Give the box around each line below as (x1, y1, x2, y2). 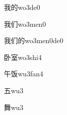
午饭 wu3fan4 (4, 68, 43, 79)
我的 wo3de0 (4, 2, 40, 12)
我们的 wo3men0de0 (4, 35, 64, 46)
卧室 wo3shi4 (4, 52, 42, 62)
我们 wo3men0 (4, 18, 46, 29)
